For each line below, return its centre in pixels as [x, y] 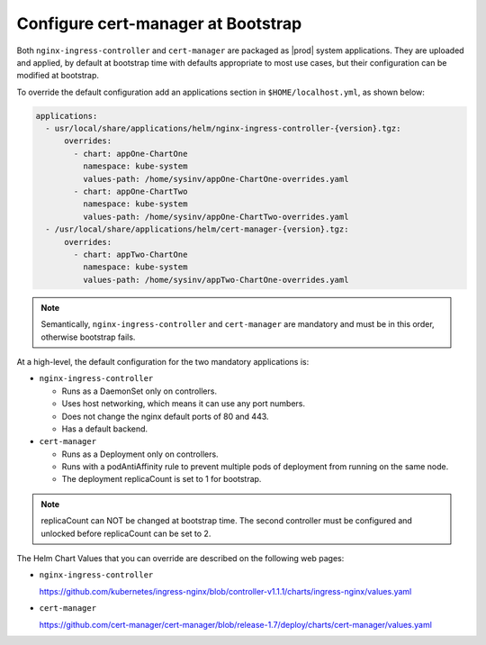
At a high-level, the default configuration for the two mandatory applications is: [163, 361]
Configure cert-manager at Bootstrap [159, 23]
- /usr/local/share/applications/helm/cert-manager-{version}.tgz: [197, 229]
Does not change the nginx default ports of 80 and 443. [165, 416]
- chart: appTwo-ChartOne [130, 254]
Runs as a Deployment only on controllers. [140, 454]
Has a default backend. [105, 429]
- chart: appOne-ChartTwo [130, 192]
